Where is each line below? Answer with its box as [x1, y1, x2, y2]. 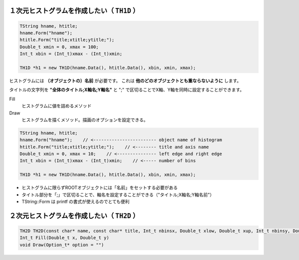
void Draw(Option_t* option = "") [19, 242, 104, 248]
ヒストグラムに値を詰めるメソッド [21, 103, 92, 109]
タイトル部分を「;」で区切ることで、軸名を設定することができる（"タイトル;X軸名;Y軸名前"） [21, 191, 214, 197]
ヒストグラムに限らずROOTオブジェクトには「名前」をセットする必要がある [21, 184, 178, 191]
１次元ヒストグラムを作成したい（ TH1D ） [9, 6, 140, 15]
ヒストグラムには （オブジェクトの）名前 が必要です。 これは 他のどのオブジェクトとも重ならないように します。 [9, 78, 242, 84]
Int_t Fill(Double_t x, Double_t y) [19, 235, 110, 241]
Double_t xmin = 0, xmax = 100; [19, 44, 99, 50]
